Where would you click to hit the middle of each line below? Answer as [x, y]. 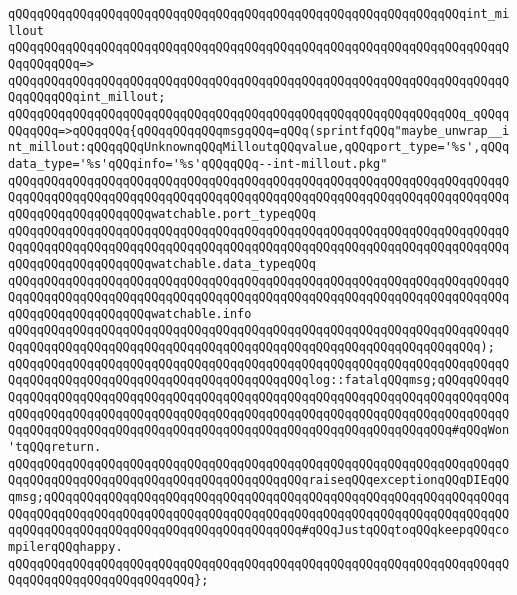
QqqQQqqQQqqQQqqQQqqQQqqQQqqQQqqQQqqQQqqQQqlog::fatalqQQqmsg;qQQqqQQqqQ [259, 380]
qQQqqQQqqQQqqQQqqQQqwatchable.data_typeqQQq [162, 263]
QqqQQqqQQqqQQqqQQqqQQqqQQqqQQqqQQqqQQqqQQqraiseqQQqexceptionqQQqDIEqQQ [259, 480]
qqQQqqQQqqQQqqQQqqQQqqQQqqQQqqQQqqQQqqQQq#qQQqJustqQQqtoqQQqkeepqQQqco [259, 530]
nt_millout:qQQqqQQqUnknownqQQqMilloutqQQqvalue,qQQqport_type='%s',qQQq [259, 147]
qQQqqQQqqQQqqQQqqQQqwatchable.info [130, 313]
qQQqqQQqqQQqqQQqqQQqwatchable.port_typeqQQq [162, 213]
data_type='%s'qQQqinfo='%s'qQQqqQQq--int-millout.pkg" [198, 163]
